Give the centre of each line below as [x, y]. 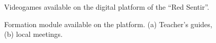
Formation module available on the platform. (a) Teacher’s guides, [108, 24]
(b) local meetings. [34, 34]
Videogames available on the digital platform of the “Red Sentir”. [107, 7]
